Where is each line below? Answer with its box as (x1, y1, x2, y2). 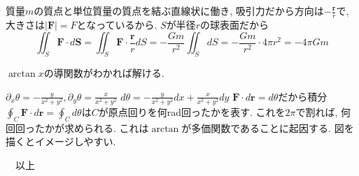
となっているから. (76, 17, 157, 31)
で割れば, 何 (295, 104, 351, 119)
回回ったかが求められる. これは (6, 120, 149, 135)
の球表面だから (199, 17, 269, 31)
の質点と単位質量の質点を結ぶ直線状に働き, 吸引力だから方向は (34, 3, 324, 17)
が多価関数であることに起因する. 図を (181, 120, 354, 135)
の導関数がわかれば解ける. (43, 66, 164, 80)
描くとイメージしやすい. (6, 134, 116, 149)
